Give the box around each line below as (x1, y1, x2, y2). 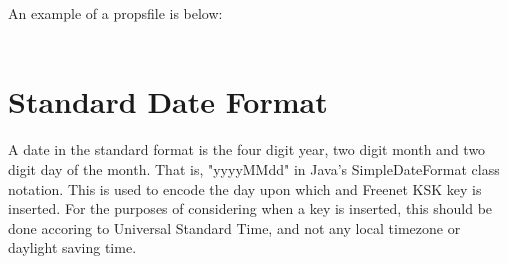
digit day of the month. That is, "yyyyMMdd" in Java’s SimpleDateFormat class (8, 158, 500, 179)
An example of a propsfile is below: (8, 3, 223, 23)
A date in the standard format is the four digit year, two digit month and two (8, 139, 486, 160)
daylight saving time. (8, 237, 137, 258)
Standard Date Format (8, 81, 328, 122)
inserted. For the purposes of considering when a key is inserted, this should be (8, 198, 493, 219)
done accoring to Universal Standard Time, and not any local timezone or (8, 217, 461, 238)
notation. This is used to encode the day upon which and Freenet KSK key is (8, 178, 482, 199)
